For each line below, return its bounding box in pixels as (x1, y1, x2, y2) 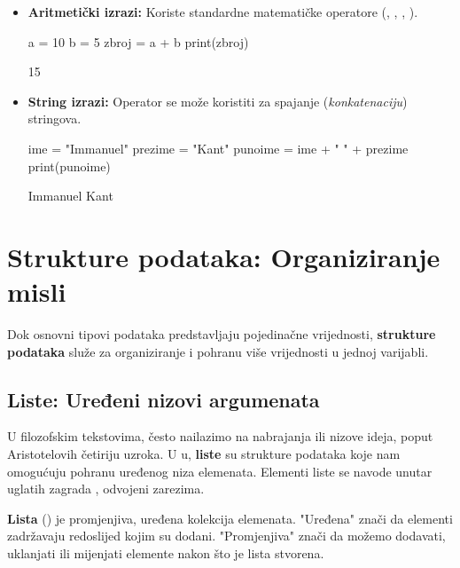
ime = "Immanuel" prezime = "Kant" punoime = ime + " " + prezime (27, 138, 409, 157)
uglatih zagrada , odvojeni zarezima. (7, 479, 205, 498)
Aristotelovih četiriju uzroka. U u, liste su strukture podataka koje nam (7, 445, 401, 463)
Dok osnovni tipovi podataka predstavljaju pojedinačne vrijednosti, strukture (7, 325, 436, 343)
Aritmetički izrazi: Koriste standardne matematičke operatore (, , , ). (27, 3, 418, 20)
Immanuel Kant (27, 186, 113, 205)
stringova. (27, 109, 82, 128)
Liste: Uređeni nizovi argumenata (7, 385, 320, 413)
